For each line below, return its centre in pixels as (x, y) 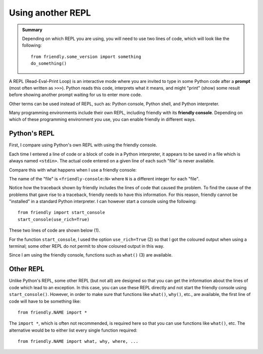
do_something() (49, 64)
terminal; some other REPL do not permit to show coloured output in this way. (87, 246)
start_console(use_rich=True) (54, 219)
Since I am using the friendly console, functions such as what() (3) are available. (91, 255)
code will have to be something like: (45, 301)
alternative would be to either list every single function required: (73, 330)
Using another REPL (50, 13)
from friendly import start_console (61, 213)
